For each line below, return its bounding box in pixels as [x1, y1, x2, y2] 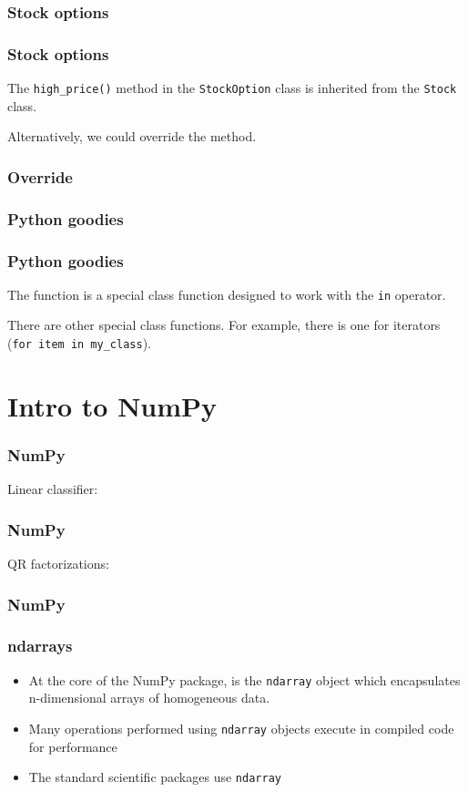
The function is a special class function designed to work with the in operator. [7, 284, 446, 303]
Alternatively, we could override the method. [7, 127, 257, 146]
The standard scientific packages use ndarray [28, 767, 281, 787]
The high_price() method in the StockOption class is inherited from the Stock [7, 78, 457, 98]
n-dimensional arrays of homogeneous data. [28, 688, 270, 707]
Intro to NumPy [7, 386, 218, 424]
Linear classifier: [7, 479, 98, 499]
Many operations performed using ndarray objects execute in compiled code [28, 719, 454, 738]
